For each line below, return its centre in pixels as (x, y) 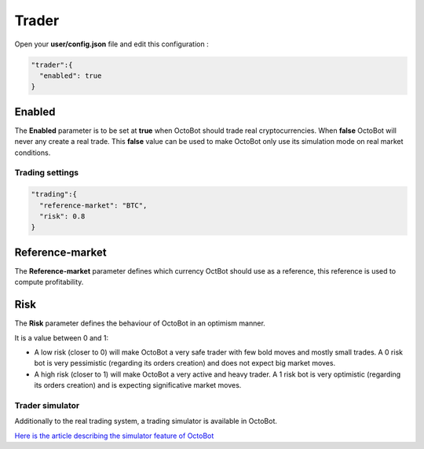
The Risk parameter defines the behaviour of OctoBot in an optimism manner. (140, 323)
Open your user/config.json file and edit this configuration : (111, 44)
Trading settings (46, 173)
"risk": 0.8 (62, 216)
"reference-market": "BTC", (93, 205)
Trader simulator (47, 405)
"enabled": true (71, 75)
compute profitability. (49, 282)
